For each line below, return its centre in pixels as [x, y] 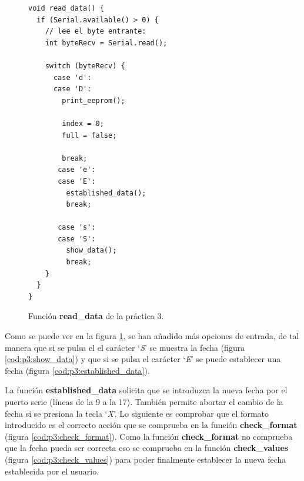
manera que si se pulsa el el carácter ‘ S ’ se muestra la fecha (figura [125, 347]
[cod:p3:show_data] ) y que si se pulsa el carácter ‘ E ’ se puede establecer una [143, 359]
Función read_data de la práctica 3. [96, 316]
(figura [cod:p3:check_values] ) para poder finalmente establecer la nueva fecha [146, 459]
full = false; [89, 135]
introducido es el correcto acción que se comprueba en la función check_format [151, 425]
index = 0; [83, 123]
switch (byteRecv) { [85, 66]
